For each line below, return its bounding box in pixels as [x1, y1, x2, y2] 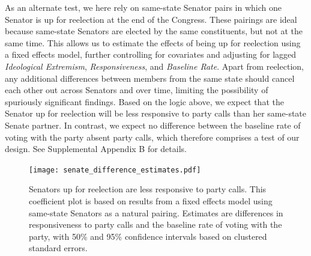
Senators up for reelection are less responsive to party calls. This [29, 183, 267, 195]
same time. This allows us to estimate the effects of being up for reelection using [5, 36, 301, 49]
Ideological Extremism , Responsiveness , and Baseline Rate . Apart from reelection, [5, 59, 304, 72]
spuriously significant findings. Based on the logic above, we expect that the [5, 95, 284, 108]
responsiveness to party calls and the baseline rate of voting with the [29, 218, 282, 231]
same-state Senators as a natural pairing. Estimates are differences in [29, 206, 283, 219]
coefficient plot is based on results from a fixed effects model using [29, 194, 273, 207]
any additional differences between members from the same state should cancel [5, 72, 295, 84]
